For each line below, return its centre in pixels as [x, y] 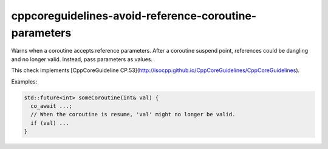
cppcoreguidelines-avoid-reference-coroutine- [134, 16]
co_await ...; [52, 106]
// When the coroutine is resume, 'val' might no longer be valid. [133, 114]
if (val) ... [50, 123]
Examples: [24, 81]
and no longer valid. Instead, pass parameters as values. [82, 59]
